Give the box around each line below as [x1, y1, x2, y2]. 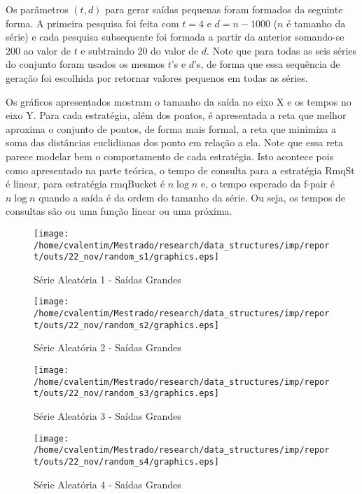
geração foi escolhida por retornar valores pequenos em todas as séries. [6, 70, 308, 85]
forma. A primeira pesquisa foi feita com [6, 15, 179, 30]
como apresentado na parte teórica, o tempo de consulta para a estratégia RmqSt [6, 162, 355, 177]
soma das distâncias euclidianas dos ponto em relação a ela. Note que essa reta [6, 135, 344, 150]
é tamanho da [286, 15, 346, 30]
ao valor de [23, 43, 71, 57]
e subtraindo [81, 43, 134, 57]
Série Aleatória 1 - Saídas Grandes [34, 271, 181, 286]
